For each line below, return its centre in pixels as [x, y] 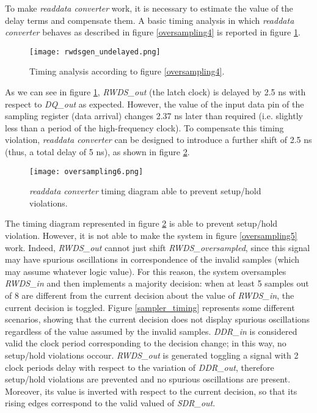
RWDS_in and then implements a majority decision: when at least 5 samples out [157, 283]
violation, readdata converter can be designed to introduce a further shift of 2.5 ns [158, 140]
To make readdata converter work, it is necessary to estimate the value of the [149, 8]
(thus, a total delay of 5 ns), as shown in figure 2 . [97, 152]
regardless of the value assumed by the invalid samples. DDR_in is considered [151, 331]
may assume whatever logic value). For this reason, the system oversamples [146, 271]
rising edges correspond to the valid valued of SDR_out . [110, 403]
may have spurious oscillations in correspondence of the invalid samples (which [152, 259]
